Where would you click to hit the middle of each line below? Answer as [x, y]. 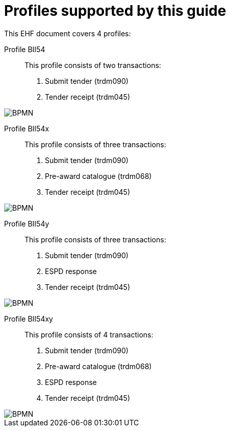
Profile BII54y [27, 223]
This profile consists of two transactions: [93, 65]
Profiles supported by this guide [115, 11]
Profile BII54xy [29, 319]
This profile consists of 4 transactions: [89, 334]
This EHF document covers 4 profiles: [68, 33]
